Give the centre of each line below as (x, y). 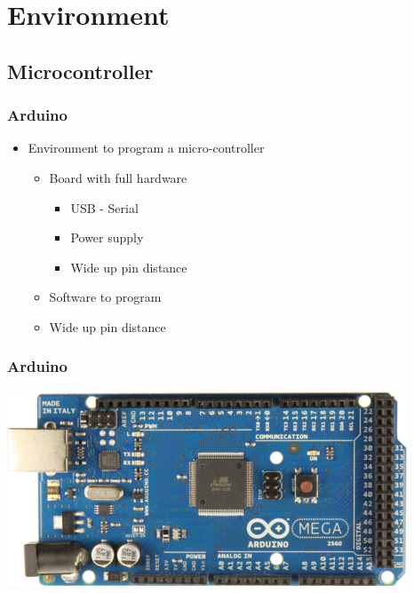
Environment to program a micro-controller (146, 148)
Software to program (105, 297)
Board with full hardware (118, 177)
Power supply (107, 237)
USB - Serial (104, 207)
